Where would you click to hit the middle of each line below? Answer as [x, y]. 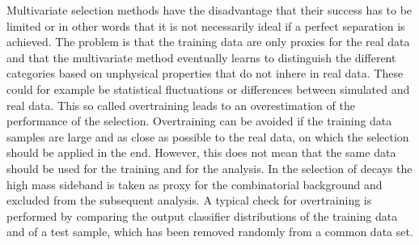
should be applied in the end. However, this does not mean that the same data [201, 152]
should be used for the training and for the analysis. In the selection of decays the [209, 168]
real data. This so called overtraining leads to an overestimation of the [181, 105]
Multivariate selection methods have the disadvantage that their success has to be [209, 10]
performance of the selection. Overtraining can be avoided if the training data [199, 121]
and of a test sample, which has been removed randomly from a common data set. [210, 232]
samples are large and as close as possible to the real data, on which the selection [208, 136]
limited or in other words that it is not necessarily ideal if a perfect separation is [206, 25]
